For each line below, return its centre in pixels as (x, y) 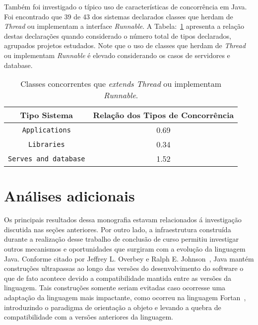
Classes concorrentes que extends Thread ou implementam (121, 84)
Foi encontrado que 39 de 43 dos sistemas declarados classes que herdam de (119, 16)
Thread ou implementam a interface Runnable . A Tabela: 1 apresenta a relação (124, 26)
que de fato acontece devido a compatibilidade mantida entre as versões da (118, 278)
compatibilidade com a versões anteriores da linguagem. (89, 317)
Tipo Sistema (46, 115)
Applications (46, 130)
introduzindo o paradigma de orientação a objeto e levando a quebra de (113, 307)
